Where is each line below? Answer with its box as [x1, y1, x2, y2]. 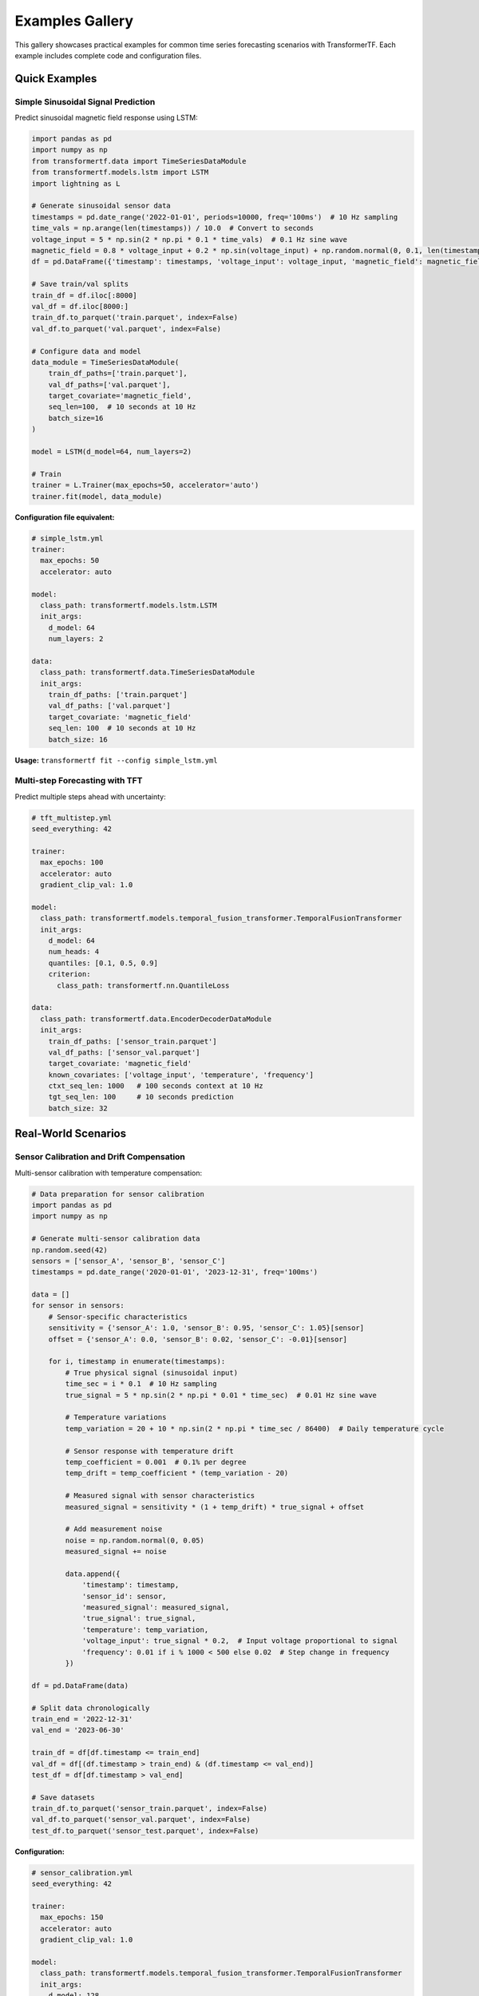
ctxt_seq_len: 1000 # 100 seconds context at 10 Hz [48, 1082, 263, 1091]
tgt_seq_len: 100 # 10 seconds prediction [48, 1092, 235, 1102]
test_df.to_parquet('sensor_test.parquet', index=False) [31, 1826, 259, 1836]
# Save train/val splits [31, 279, 129, 289]
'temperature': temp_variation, [81, 1625, 209, 1634]
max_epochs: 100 [40, 858, 104, 867]
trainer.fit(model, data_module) [31, 492, 163, 501]
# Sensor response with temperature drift [65, 1446, 235, 1455]
